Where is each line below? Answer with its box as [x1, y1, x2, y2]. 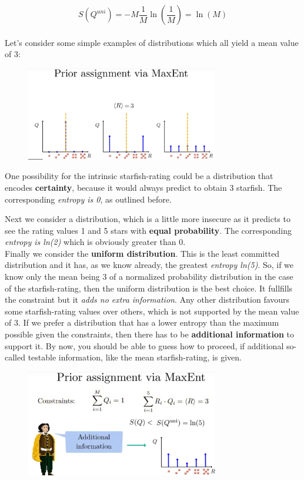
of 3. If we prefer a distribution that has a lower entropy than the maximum [5, 316, 279, 329]
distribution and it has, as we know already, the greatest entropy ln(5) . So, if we [5, 259, 294, 271]
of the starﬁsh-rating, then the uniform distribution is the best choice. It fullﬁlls [5, 282, 293, 294]
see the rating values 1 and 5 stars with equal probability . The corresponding [5, 224, 292, 236]
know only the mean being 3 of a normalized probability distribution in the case [5, 270, 293, 283]
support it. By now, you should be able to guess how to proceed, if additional [5, 339, 284, 352]
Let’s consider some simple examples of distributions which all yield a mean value [5, 36, 299, 48]
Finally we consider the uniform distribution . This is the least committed [5, 247, 280, 259]
